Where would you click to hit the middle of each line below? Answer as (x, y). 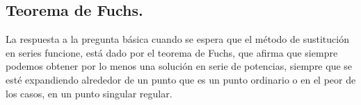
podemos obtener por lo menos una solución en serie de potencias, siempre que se (179, 66)
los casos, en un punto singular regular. (89, 93)
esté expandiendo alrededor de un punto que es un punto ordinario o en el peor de (181, 79)
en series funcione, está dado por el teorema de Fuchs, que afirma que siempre (172, 52)
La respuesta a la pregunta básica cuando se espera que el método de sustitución (177, 39)
